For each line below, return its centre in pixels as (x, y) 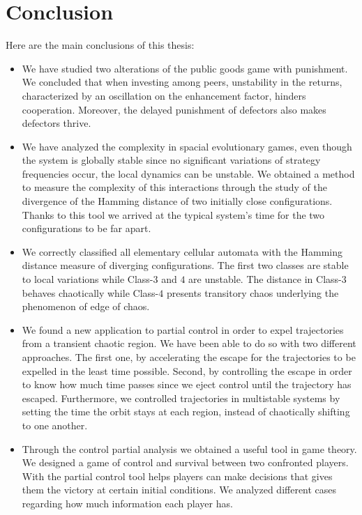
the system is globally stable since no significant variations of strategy (171, 160)
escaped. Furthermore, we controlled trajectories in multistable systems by (181, 398)
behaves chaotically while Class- (90, 292)
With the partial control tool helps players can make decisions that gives (177, 476)
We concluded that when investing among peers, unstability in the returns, (182, 82)
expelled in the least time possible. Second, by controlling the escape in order (187, 370)
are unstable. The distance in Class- (265, 279)
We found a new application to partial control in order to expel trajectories (183, 329)
